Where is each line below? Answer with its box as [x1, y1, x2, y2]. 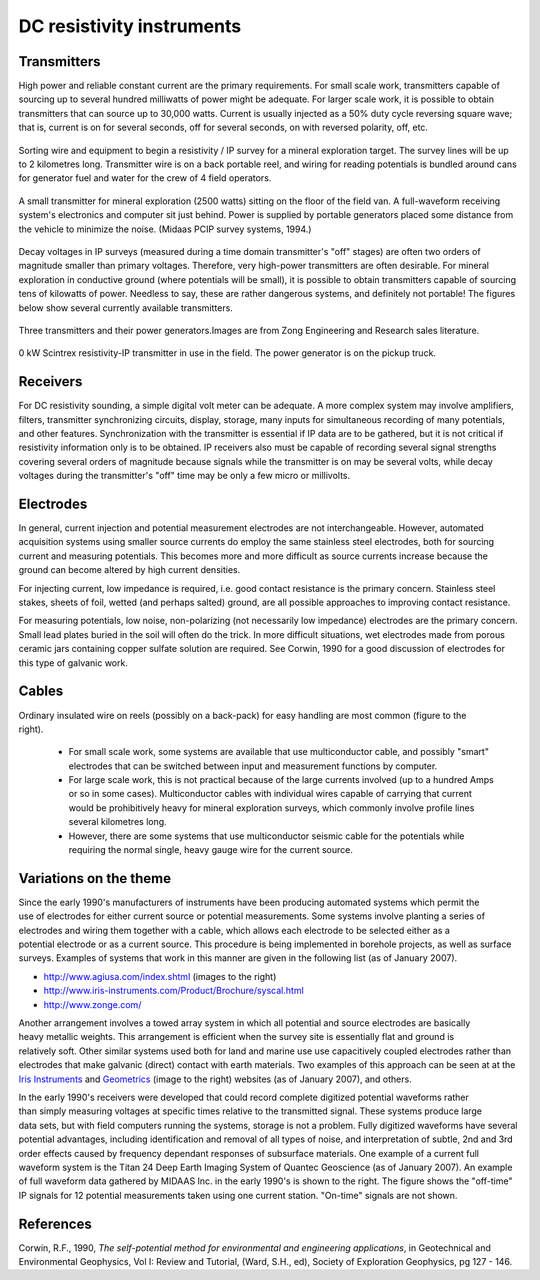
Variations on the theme [18, 870, 172, 887]
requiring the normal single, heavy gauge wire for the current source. [68, 844, 354, 856]
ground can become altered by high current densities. [18, 564, 241, 576]
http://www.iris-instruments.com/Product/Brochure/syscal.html [43, 985, 304, 997]
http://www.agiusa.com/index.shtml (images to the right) [43, 970, 277, 982]
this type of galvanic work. [18, 656, 129, 669]
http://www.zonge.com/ [43, 998, 142, 1010]
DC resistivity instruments [18, 15, 242, 37]
